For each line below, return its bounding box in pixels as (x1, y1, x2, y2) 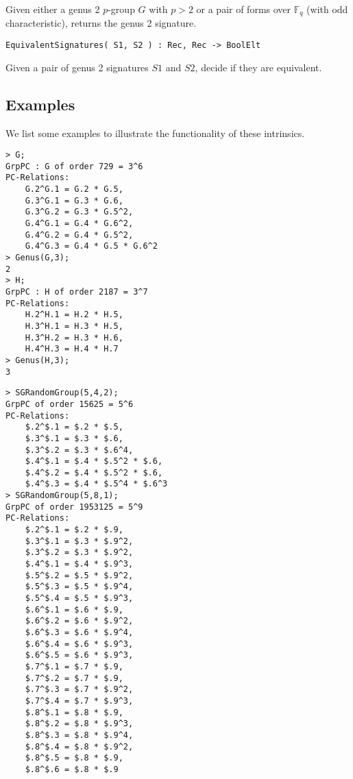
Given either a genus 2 (5, 2, 100, 16)
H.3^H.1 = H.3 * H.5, (25, 321, 123, 331)
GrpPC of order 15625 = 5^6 (5, 399, 134, 409)
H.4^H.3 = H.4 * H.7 (25, 344, 119, 354)
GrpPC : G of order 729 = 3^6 (5, 161, 143, 171)
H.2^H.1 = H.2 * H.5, (25, 310, 123, 320)
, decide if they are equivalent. (195, 60, 322, 74)
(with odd (306, 2, 348, 16)
